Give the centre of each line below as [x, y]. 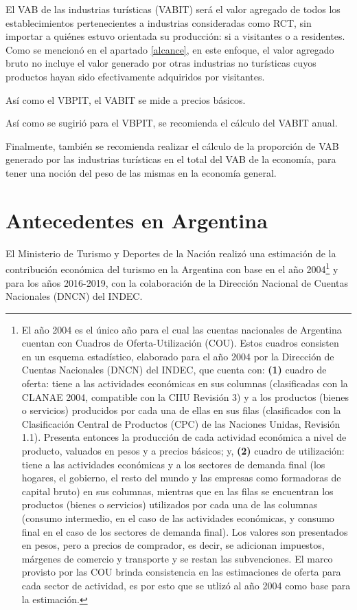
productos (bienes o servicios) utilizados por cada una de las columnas [170, 504]
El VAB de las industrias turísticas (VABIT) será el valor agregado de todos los [173, 9]
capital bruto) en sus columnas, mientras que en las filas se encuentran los [177, 491]
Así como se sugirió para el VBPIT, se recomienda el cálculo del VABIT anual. [172, 123]
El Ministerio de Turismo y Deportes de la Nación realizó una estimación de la [171, 253]
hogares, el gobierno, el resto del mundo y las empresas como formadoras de [181, 478]
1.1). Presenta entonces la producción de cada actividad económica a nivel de [184, 437]
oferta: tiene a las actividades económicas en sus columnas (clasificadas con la [185, 383]
